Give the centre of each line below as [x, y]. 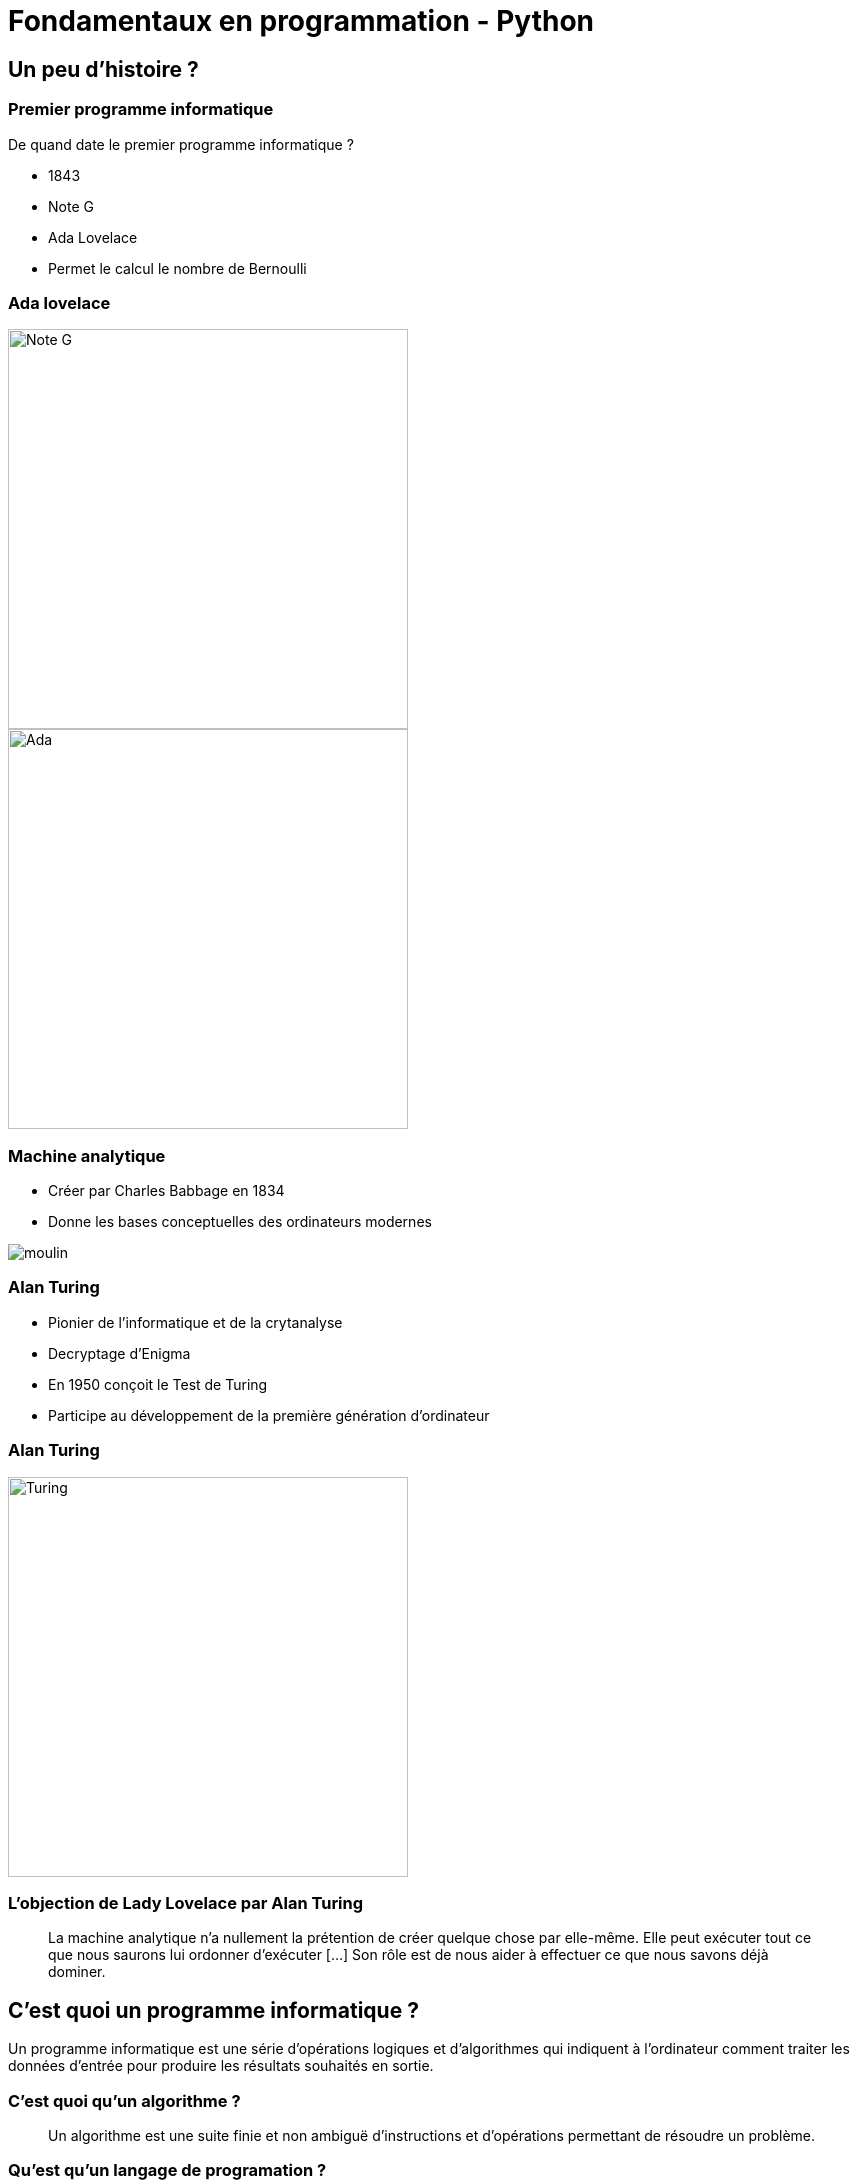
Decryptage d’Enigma [119, 1353]
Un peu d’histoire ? [103, 69]
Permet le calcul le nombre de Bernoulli [177, 268]
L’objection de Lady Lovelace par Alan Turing [186, 1902]
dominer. [77, 1972]
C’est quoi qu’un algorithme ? [124, 2100]
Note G [71, 206]
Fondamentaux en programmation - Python [301, 21]
